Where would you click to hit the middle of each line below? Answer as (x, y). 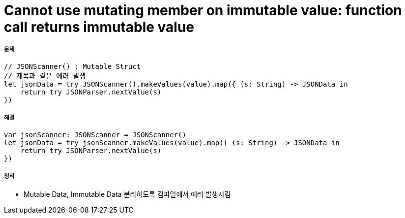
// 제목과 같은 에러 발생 (45, 76)
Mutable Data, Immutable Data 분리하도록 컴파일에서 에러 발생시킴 (127, 194)
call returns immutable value (99, 27)
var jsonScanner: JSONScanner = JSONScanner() (95, 135)
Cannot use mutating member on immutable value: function (203, 10)
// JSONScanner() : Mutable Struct (72, 66)
